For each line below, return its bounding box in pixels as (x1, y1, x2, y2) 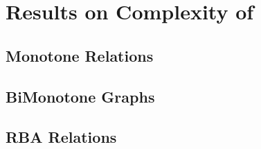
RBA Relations (6, 126, 117, 148)
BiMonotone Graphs (6, 85, 155, 107)
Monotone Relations (6, 44, 154, 66)
